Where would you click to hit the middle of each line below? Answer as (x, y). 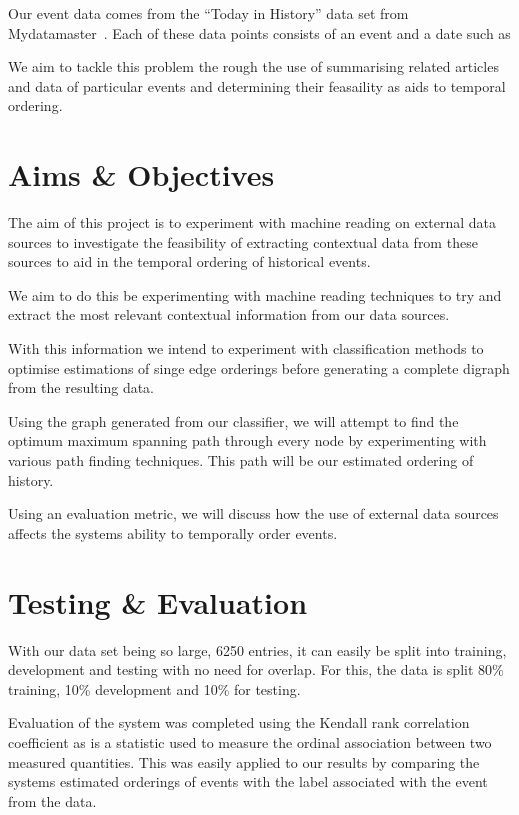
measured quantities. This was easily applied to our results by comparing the (244, 761)
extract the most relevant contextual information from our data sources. (229, 314)
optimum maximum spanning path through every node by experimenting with (247, 440)
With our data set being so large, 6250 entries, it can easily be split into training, (257, 649)
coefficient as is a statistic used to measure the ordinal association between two (250, 741)
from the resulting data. (81, 387)
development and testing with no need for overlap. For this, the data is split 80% (256, 669)
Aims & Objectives (141, 174)
